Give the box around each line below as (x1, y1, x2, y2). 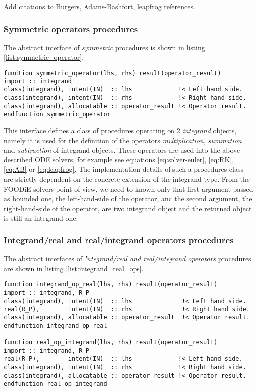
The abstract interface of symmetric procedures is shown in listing (4, 42, 205, 52)
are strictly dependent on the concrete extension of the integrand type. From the (4, 173, 250, 184)
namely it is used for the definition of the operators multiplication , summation (4, 135, 242, 145)
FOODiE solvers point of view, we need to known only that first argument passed (4, 183, 253, 194)
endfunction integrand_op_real (4, 322, 107, 329)
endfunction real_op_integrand (4, 380, 107, 388)
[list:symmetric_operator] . (4, 52, 84, 62)
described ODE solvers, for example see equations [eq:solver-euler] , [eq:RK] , (4, 154, 234, 164)
